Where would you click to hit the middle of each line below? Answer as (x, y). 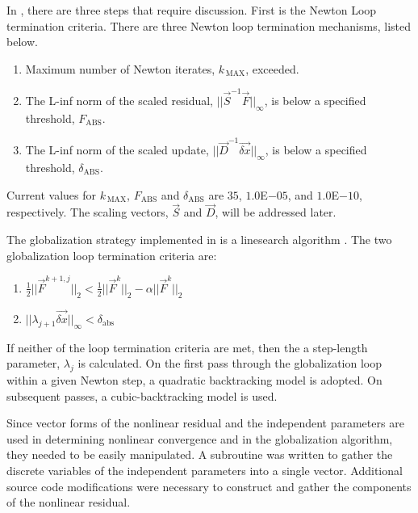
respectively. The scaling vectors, (88, 212)
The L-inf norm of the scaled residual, (119, 101)
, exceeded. (272, 68)
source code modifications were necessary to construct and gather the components (209, 486)
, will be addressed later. (276, 212)
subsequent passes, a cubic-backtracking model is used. (142, 395)
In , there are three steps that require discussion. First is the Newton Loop (192, 10)
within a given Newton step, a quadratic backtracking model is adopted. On (194, 380)
